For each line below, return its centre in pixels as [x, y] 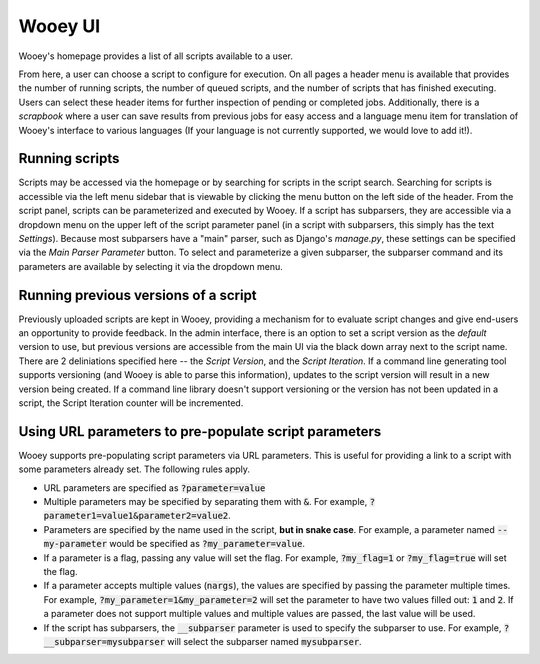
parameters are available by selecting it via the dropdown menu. [151, 266]
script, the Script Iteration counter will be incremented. [131, 403]
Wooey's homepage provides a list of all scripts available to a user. [156, 56]
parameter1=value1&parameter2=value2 [136, 516]
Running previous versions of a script [137, 295]
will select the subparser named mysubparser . [264, 641]
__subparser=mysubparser [104, 641]
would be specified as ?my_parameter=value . [207, 544]
